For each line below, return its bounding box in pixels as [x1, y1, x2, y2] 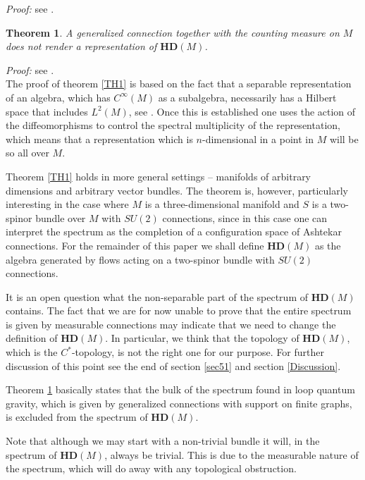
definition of [6, 331, 58, 345]
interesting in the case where [6, 197, 129, 211]
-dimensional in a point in [202, 131, 314, 146]
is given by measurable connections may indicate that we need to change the [6, 316, 336, 331]
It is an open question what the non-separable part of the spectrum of [6, 289, 308, 304]
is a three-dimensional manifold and [144, 197, 299, 211]
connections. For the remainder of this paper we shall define [6, 238, 264, 252]
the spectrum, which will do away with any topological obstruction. [6, 461, 297, 476]
